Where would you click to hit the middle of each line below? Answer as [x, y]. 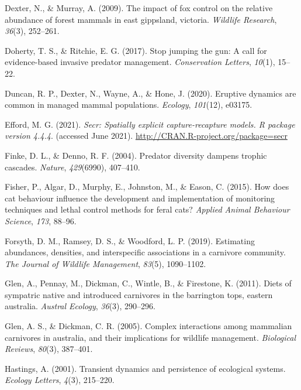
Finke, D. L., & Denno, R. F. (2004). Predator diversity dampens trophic [136, 155]
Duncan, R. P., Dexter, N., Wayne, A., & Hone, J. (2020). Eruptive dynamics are [150, 93]
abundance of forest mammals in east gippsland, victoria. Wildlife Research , [141, 19]
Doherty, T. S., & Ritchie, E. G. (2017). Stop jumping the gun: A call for [136, 50]
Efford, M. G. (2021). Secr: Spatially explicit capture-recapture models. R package [150, 124]
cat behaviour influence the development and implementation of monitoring [140, 198]
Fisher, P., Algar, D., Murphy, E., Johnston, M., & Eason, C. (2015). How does [147, 187]
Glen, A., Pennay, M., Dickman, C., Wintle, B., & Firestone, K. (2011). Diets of [148, 283]
